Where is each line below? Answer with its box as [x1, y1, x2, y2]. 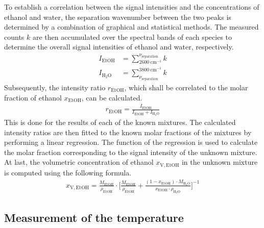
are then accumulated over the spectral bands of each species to [32, 31, 232, 42]
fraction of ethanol [4, 92, 62, 103]
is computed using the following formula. [4, 167, 132, 178]
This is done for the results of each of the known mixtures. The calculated [4, 117, 236, 128]
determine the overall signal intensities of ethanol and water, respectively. [4, 41, 234, 52]
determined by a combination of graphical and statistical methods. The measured [4, 21, 259, 32]
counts [4, 31, 25, 42]
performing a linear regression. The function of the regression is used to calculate [4, 137, 258, 147]
